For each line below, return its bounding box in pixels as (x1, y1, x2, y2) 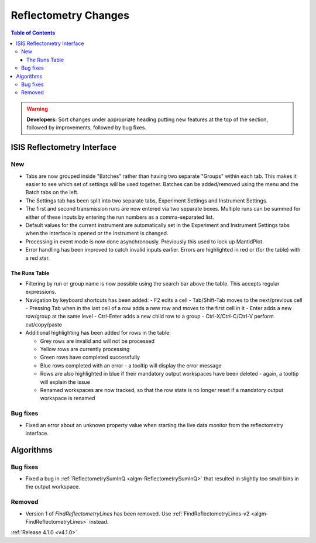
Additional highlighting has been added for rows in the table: (25, 329, 171, 336)
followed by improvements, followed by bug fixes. (26, 124, 146, 131)
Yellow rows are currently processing (40, 346, 130, 353)
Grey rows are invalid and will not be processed (40, 337, 155, 345)
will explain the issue (40, 378, 91, 386)
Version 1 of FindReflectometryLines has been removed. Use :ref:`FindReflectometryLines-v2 (25, 510, 250, 517)
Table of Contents (11, 29, 56, 36)
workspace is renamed (40, 395, 95, 402)
